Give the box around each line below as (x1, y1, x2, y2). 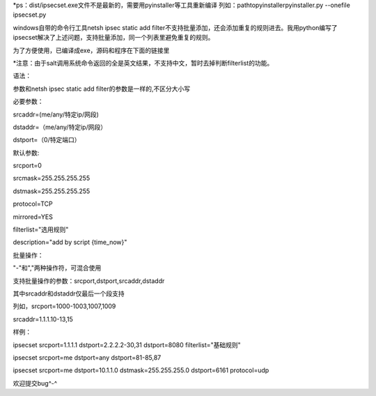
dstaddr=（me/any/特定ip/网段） (13, 123, 107, 131)
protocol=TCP (13, 199, 54, 208)
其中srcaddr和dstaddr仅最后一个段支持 (13, 289, 125, 298)
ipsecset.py (13, 10, 47, 19)
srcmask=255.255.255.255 (13, 174, 91, 183)
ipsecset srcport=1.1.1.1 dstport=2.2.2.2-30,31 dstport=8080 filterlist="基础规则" (13, 340, 242, 349)
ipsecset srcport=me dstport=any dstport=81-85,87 (13, 353, 162, 362)
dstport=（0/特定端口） (13, 136, 81, 144)
